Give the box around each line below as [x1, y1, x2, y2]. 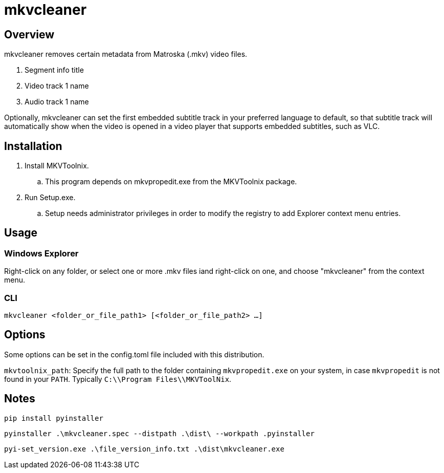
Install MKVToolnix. [25, 161, 89, 170]
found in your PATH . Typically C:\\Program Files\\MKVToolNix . [4, 374, 232, 383]
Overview [4, 28, 55, 41]
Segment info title [25, 66, 84, 75]
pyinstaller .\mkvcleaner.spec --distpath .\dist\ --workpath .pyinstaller [4, 429, 315, 438]
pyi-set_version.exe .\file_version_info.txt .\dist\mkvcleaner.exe [4, 444, 284, 453]
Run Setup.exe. [25, 193, 76, 202]
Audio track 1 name [25, 97, 89, 106]
